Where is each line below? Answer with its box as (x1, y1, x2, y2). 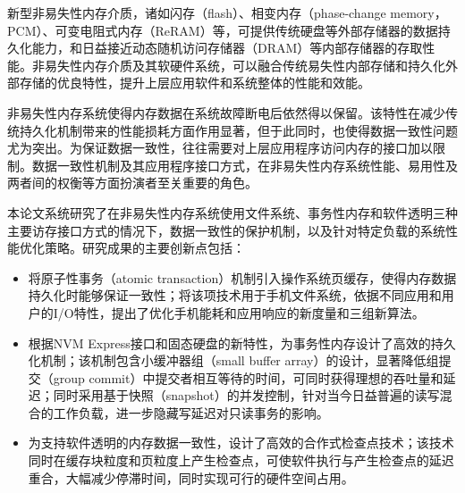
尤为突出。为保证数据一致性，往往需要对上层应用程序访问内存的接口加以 (7, 138, 433, 157)
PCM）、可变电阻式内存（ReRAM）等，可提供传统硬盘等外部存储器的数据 (7, 21, 438, 39)
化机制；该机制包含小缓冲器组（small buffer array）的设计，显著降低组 (28, 351, 439, 370)
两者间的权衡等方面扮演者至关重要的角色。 (7, 173, 258, 192)
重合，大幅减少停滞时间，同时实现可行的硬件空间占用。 (28, 468, 354, 487)
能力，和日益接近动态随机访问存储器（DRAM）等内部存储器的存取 (31, 38, 423, 57)
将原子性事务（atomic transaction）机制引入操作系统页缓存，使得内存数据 (28, 268, 457, 287)
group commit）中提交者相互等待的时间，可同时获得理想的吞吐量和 (53, 368, 444, 387)
